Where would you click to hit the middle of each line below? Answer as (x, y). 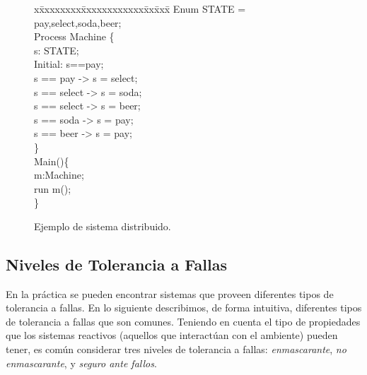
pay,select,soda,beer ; (78, 22)
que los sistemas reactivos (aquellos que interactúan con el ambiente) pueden (172, 335)
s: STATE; (57, 50)
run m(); (53, 188)
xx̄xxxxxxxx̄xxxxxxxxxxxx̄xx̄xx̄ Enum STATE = (140, 8)
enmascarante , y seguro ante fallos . (81, 363)
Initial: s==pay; (69, 64)
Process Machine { (74, 36)
